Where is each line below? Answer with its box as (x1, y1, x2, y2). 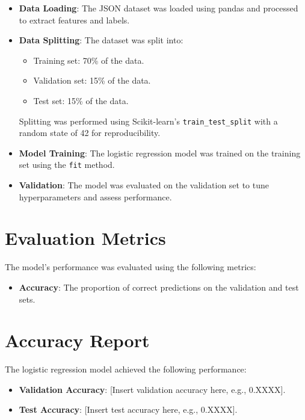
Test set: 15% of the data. (33, 94, 129, 107)
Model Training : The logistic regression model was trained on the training (19, 146, 301, 159)
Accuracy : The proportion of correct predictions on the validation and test (19, 280, 299, 293)
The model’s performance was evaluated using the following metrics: (5, 261, 256, 273)
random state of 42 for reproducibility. (19, 126, 161, 139)
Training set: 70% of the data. (33, 54, 144, 66)
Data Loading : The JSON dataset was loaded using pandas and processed (19, 2, 298, 14)
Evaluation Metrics (5, 226, 166, 250)
